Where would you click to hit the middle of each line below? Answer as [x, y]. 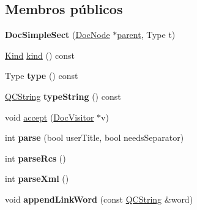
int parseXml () [37, 178]
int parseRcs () [35, 158]
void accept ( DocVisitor [50, 117]
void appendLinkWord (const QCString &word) [99, 199]
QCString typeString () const [63, 96]
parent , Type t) [146, 35]
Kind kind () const [40, 55]
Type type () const [42, 76]
